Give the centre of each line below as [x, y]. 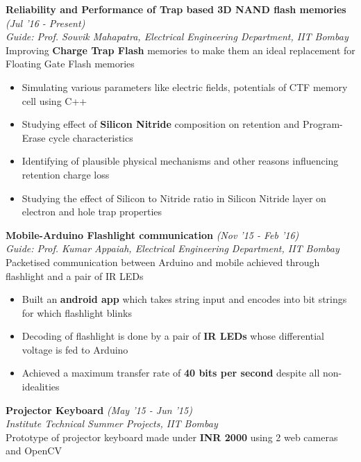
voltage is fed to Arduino [75, 349]
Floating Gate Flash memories [70, 64]
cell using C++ [54, 100]
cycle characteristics [91, 137]
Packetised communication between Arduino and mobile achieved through [163, 262]
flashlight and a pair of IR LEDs [75, 275]
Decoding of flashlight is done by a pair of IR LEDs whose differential [173, 336]
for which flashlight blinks [77, 312]
